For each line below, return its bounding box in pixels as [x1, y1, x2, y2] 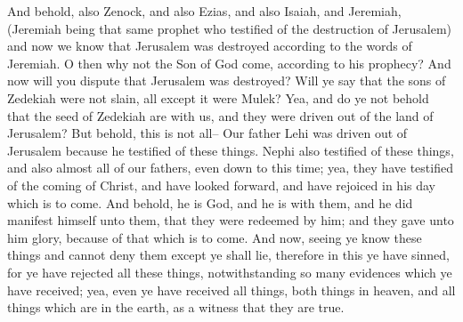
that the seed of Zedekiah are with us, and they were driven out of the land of [7, 106, 434, 125]
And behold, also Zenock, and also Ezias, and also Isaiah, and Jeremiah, [7, 2, 402, 20]
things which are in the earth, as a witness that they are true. [7, 298, 345, 317]
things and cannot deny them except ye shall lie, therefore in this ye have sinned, [7, 246, 450, 264]
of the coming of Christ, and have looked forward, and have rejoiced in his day [7, 175, 435, 194]
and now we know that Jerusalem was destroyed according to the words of [7, 36, 412, 55]
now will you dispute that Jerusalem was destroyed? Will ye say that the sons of [7, 71, 446, 90]
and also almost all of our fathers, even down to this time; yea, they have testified [7, 158, 453, 177]
